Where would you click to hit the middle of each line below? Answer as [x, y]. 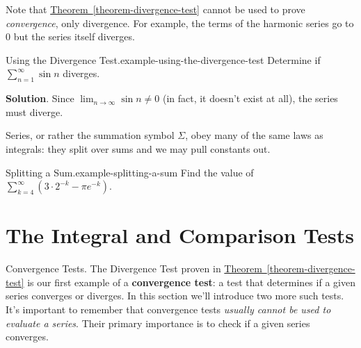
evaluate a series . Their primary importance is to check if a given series [158, 323]
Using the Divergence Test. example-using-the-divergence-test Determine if [163, 59]
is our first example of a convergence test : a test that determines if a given [191, 282]
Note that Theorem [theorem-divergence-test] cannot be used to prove [155, 9]
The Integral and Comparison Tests [180, 235]
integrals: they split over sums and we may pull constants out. [138, 148]
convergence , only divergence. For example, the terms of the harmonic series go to [180, 23]
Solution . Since [40, 98]
